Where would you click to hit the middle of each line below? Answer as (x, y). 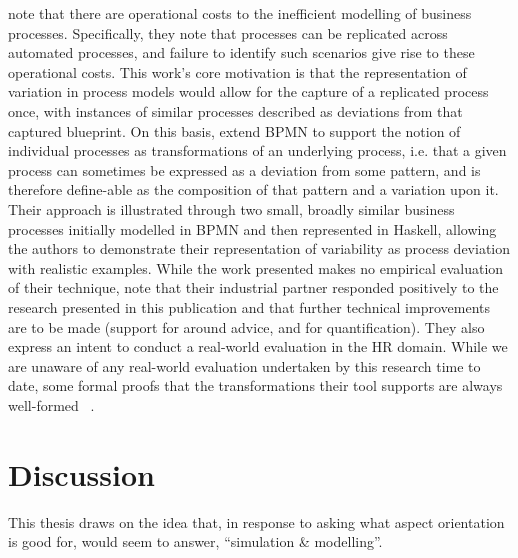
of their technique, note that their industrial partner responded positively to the (253, 287)
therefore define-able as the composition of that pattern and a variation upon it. (253, 189)
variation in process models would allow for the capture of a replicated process (248, 91)
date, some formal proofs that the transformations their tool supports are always (255, 385)
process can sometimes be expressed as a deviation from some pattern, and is (244, 169)
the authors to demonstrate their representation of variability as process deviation (259, 248)
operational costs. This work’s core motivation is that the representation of (237, 71)
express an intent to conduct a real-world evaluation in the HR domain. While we (258, 346)
